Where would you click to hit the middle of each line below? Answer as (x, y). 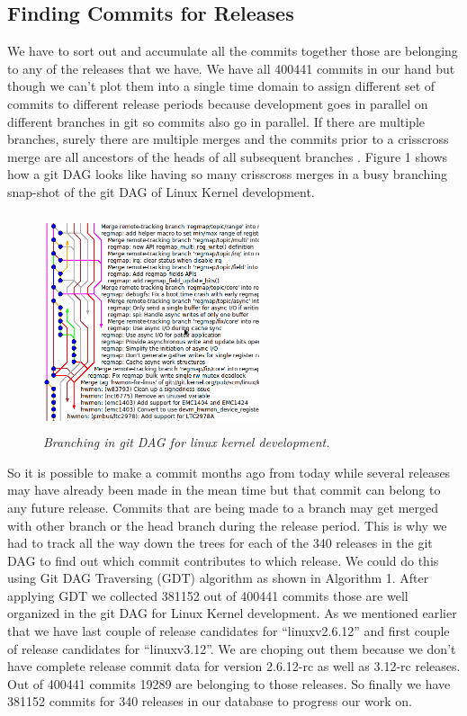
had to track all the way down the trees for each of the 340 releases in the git (220, 543)
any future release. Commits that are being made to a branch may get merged (223, 507)
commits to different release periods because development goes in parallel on (218, 103)
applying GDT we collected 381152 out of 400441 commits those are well (208, 595)
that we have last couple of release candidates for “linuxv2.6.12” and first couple (229, 631)
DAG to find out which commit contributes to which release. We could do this (223, 560)
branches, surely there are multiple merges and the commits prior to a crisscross (228, 139)
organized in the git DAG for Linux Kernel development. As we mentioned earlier (232, 613)
